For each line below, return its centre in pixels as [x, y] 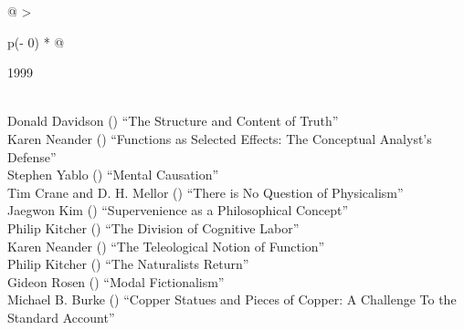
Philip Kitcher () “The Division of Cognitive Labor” [153, 227]
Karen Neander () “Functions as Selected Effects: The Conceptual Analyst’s [220, 138]
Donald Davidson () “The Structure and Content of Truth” [173, 121]
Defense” [32, 156]
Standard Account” [61, 317]
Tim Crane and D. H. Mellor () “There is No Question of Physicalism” [206, 192]
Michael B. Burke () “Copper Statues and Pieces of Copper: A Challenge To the [232, 299]
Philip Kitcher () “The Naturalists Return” [128, 264]
